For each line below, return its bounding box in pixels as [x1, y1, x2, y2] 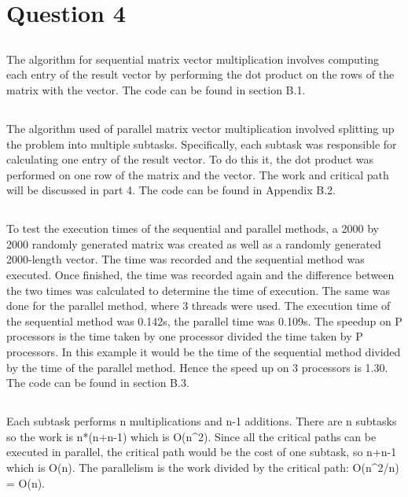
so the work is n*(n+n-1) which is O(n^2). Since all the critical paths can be [6, 428, 377, 444]
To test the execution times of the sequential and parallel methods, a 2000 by [6, 220, 379, 237]
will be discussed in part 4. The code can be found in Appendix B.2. [6, 182, 336, 198]
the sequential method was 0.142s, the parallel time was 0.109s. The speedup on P [6, 312, 402, 329]
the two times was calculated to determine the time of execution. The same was [6, 282, 390, 298]
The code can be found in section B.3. [6, 374, 189, 391]
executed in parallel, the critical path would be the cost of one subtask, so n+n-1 [6, 444, 397, 460]
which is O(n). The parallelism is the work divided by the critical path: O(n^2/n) [6, 459, 399, 475]
